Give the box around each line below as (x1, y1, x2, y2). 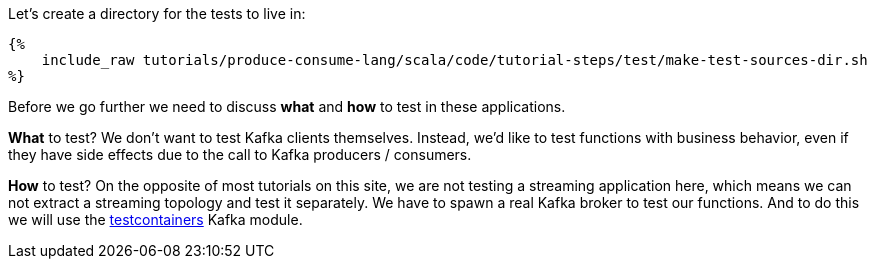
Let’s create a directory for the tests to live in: (8, 5, 306, 22)
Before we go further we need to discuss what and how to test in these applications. (8, 98, 566, 115)
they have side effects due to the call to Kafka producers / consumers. (8, 146, 472, 163)
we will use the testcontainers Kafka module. (8, 211, 303, 228)
